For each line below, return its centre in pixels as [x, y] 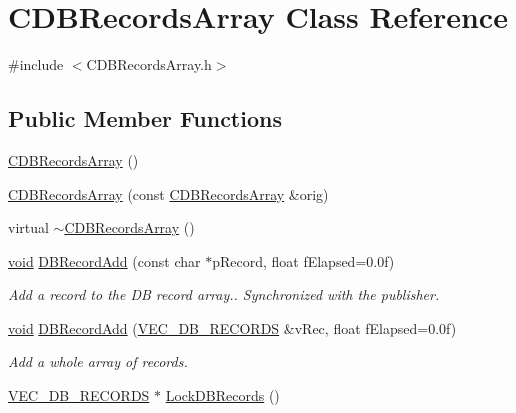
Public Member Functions [145, 118]
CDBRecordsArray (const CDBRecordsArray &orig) [168, 193]
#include [36, 64]
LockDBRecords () [222, 395]
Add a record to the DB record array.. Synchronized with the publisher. [224, 294]
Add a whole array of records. [98, 361]
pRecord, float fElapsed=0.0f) [303, 260]
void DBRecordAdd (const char [104, 260]
